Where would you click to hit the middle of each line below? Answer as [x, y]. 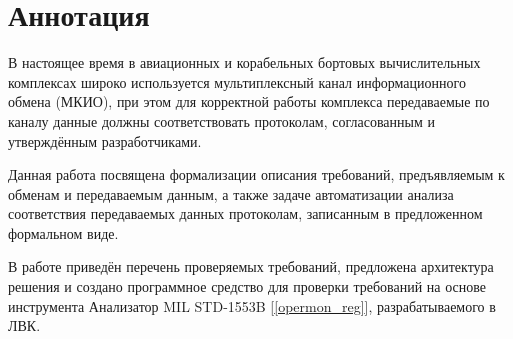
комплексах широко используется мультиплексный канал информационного [237, 81]
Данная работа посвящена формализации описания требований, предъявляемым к [256, 174]
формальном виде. [63, 232]
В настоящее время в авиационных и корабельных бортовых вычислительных [244, 62]
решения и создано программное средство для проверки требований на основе [247, 286]
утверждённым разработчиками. [105, 140]
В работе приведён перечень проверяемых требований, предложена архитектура [251, 266]
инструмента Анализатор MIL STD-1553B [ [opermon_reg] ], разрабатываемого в [252, 305]
